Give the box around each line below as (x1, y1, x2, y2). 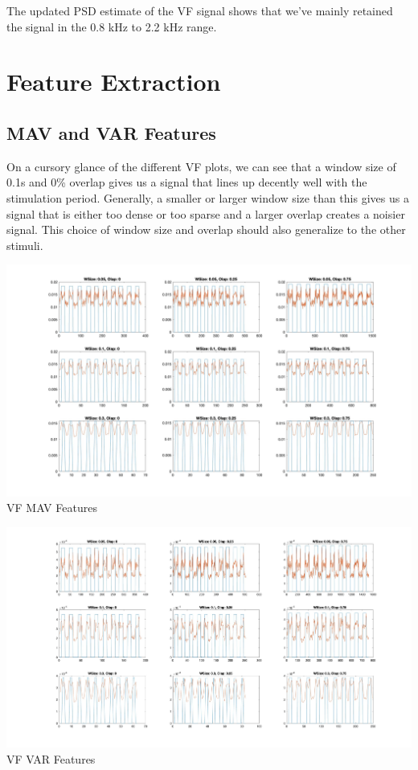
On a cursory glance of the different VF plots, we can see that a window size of (6, 158, 396, 174)
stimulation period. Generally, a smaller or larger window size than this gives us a (6, 189, 409, 206)
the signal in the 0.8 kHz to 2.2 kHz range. (6, 18, 217, 35)
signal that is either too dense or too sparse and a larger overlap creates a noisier (6, 205, 405, 222)
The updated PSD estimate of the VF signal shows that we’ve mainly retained (6, 2, 393, 18)
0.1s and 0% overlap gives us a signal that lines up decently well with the (6, 174, 367, 190)
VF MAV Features (6, 499, 97, 516)
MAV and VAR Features (6, 120, 216, 145)
